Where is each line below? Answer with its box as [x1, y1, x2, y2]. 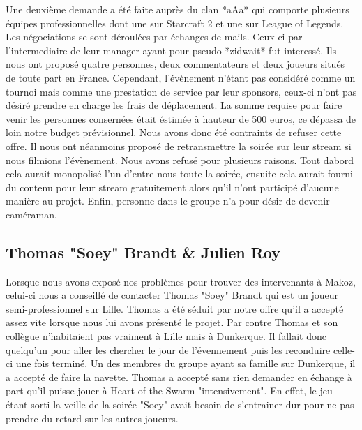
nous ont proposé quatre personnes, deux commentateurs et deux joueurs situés [6, 57, 345, 71]
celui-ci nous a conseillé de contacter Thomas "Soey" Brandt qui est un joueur [6, 288, 338, 302]
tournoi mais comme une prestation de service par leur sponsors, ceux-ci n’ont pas [6, 84, 357, 98]
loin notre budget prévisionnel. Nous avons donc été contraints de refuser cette [6, 125, 342, 140]
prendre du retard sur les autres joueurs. [6, 410, 179, 425]
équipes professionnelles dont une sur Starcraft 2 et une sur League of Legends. [6, 15, 344, 30]
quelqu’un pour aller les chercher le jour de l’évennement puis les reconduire [6, 342, 331, 357]
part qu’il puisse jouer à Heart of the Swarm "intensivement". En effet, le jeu [6, 383, 333, 398]
